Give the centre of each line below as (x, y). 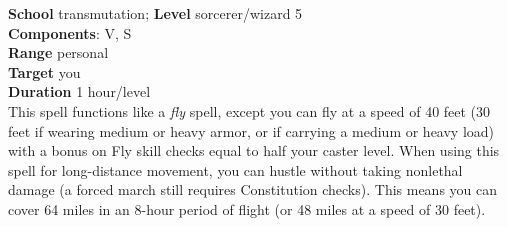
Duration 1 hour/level (79, 91)
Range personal (58, 52)
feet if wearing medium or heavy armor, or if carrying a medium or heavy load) (251, 130)
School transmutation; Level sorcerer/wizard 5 (155, 13)
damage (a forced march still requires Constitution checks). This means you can (253, 189)
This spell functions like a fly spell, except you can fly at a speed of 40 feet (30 (249, 110)
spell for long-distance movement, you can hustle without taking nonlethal (235, 169)
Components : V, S (70, 32)
